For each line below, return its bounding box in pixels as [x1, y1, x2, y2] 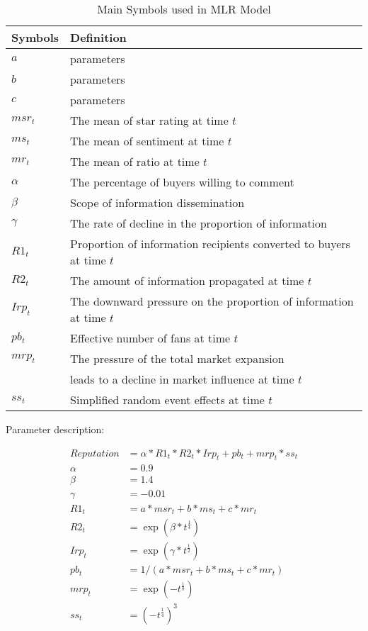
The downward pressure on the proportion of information [70, 293, 354, 309]
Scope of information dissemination [70, 194, 245, 211]
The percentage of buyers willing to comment [70, 174, 294, 190]
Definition [70, 29, 127, 45]
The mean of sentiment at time [70, 133, 224, 149]
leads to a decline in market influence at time [70, 371, 294, 387]
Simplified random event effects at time [70, 391, 265, 408]
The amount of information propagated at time [70, 272, 304, 289]
